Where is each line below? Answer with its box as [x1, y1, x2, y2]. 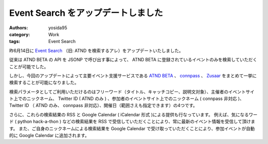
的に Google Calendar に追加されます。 [9, 133, 89, 139]
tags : [9, 39, 20, 45]
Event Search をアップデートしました [9, 7, 163, 18]
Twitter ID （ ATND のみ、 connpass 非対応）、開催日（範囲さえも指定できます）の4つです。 [9, 102, 198, 108]
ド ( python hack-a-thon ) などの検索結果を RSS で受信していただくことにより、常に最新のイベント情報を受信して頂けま [9, 119, 256, 125]
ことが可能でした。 [9, 63, 49, 69]
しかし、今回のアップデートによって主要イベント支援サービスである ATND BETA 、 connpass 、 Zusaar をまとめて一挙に [9, 72, 257, 79]
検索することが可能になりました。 [9, 80, 79, 86]
